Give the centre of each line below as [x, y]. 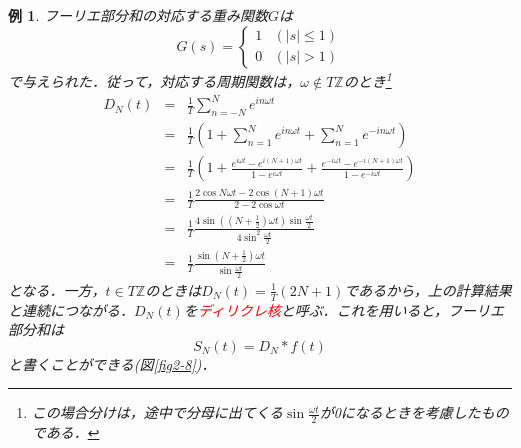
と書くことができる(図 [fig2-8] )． [112, 363]
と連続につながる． [71, 309]
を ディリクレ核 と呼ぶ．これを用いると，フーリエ [343, 309]
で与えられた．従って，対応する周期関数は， [154, 81]
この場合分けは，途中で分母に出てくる [157, 412]
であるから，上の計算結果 [428, 289]
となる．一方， [57, 289]
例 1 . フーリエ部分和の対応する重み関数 [138, 15]
